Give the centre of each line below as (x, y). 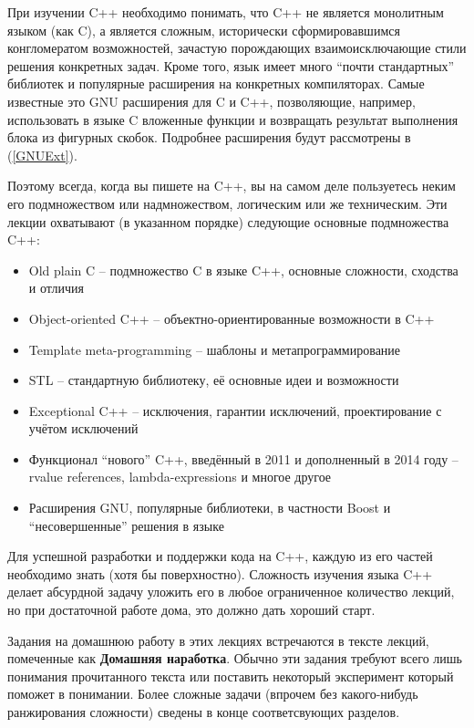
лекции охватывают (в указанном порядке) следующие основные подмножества (228, 221)
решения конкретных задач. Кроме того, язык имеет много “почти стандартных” (231, 65)
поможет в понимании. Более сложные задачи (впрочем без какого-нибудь (213, 694)
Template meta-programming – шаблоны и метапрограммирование (215, 349)
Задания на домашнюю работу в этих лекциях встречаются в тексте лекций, (218, 640)
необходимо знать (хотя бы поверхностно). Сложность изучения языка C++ (220, 573)
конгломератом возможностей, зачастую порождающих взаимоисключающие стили (237, 48)
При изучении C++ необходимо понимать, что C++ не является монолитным (226, 12)
